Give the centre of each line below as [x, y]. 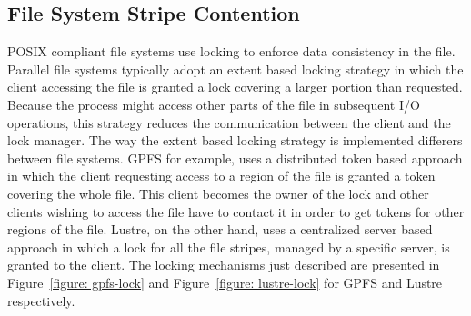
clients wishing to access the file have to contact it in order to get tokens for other [236, 211]
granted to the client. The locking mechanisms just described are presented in [224, 265]
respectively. [41, 300]
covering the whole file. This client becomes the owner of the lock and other [218, 193]
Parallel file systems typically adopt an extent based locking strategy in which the [235, 69]
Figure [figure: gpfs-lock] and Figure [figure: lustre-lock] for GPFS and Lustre [225, 282]
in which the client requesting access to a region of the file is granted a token [221, 176]
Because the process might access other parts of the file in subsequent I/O [214, 104]
